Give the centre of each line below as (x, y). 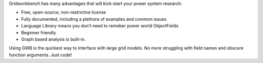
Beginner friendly (38, 32)
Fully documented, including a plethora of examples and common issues (94, 19)
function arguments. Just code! (40, 55)
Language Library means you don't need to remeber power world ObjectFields (100, 26)
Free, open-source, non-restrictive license (64, 13)
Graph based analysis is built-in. (54, 39)
